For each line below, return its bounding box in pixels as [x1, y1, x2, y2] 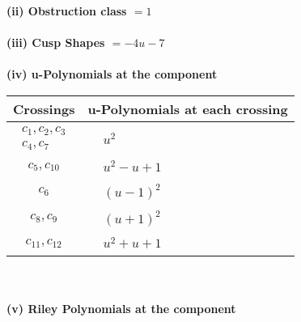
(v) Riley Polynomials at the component [6, 300, 236, 316]
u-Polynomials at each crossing [87, 99, 288, 118]
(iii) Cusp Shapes [6, 34, 105, 51]
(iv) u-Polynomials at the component [6, 66, 218, 83]
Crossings [13, 99, 75, 118]
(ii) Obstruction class [6, 2, 127, 19]
